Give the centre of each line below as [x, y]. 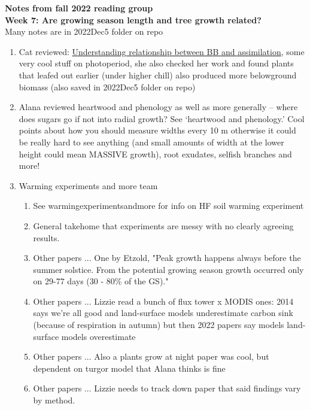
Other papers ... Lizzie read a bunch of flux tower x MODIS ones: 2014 [163, 301]
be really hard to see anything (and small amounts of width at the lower [151, 142]
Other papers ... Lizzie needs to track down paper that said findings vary [167, 388]
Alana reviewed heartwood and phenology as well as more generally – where [158, 107]
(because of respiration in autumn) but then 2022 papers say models [159, 325]
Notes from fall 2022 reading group [79, 8]
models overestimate [98, 336]
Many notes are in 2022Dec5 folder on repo [84, 31]
